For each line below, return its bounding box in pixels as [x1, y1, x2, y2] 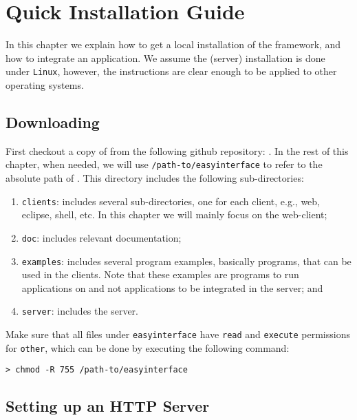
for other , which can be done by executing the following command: [6, 340, 290, 355]
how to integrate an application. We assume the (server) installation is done [6, 50, 325, 65]
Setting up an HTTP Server [6, 395, 210, 417]
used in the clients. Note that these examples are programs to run [21, 267, 299, 282]
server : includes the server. [21, 304, 138, 318]
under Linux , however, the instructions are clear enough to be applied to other [6, 64, 337, 78]
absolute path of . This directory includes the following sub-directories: [6, 171, 304, 185]
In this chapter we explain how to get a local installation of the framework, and [6, 37, 341, 52]
